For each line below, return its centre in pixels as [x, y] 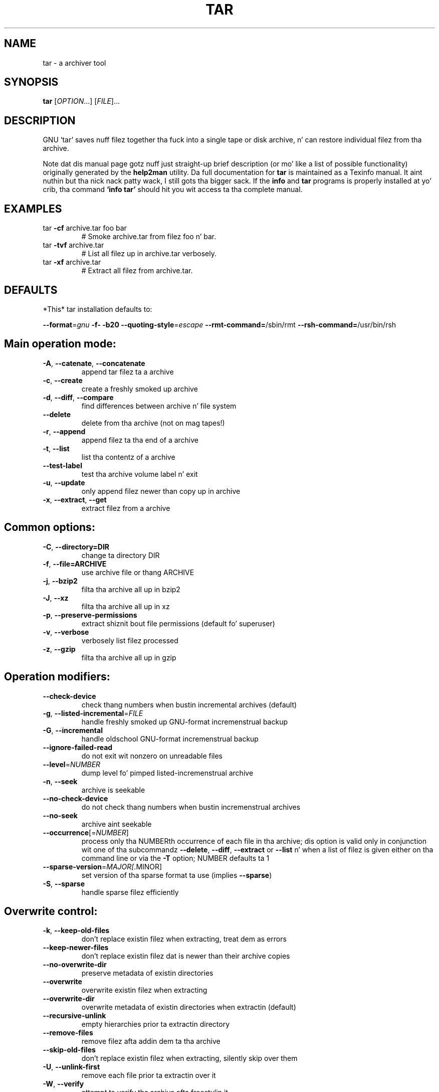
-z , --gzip [59, 649]
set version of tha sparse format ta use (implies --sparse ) [177, 875]
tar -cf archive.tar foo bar [85, 228]
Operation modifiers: [57, 677]
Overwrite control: [51, 911]
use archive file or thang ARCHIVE [138, 572]
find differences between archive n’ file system [159, 406]
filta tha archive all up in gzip [129, 657]
